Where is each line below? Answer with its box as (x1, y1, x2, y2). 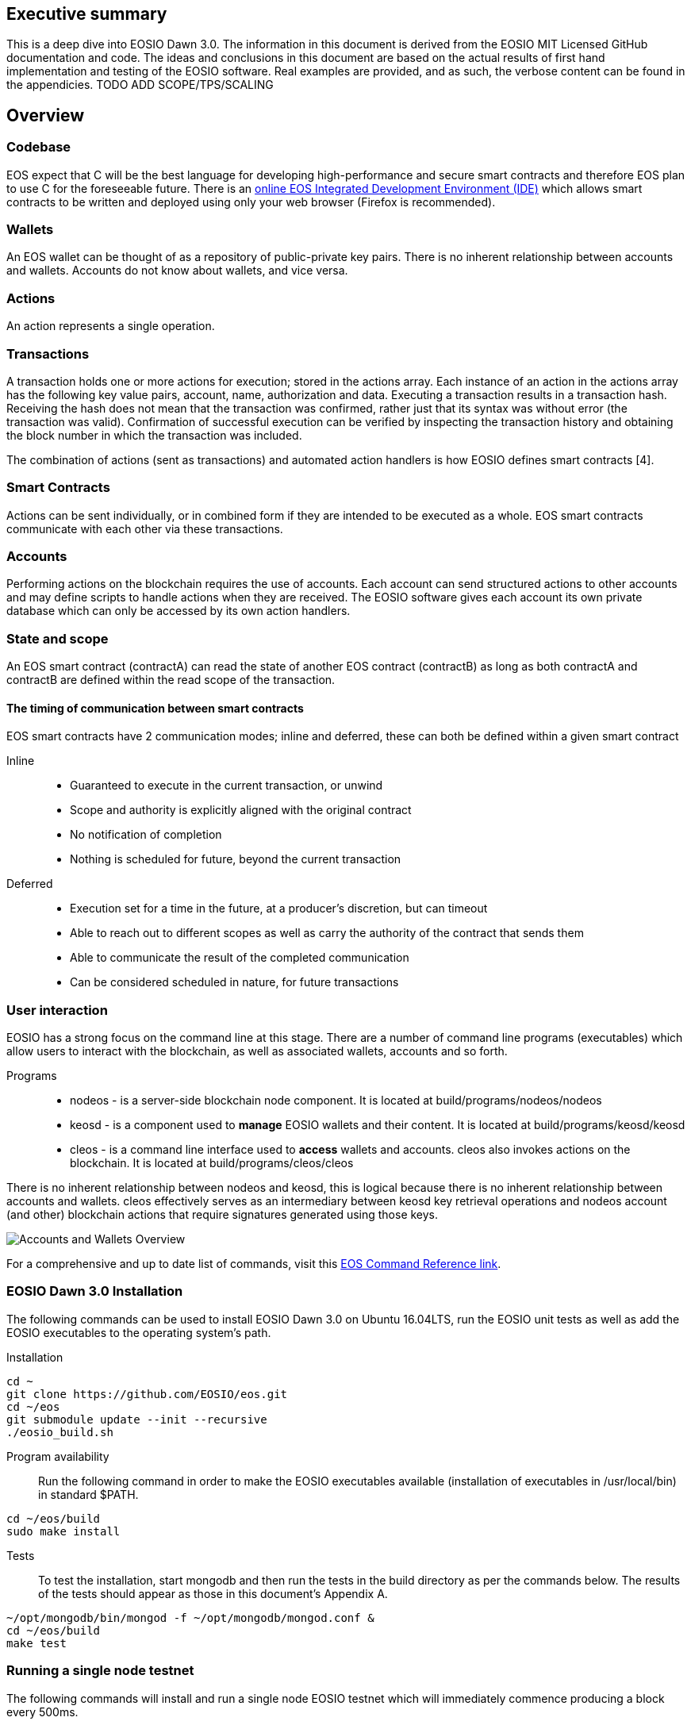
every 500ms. (6, 1704, 79, 1719)
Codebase (6, 139, 71, 156)
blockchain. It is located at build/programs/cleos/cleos (70, 1156, 354, 1170)
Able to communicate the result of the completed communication (70, 951, 409, 965)
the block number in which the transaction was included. (6, 428, 302, 442)
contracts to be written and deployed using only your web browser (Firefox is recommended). (6, 194, 496, 209)
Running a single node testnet (6, 1662, 194, 1679)
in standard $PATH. (38, 1487, 139, 1501)
